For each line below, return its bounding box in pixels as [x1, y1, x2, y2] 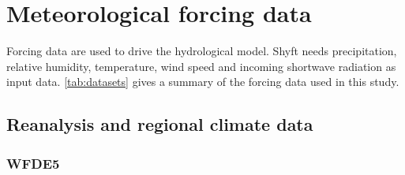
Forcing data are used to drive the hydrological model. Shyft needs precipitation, [6, 43, 397, 59]
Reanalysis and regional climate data [6, 112, 313, 136]
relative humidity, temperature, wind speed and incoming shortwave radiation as [6, 58, 396, 74]
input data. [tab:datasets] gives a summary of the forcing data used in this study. [6, 73, 399, 90]
